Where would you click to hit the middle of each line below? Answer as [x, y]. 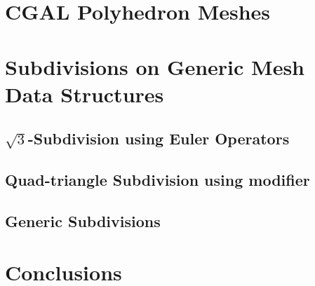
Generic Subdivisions [83, 220]
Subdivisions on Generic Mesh [155, 66]
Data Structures [85, 94]
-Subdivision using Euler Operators [159, 138]
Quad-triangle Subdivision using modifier [157, 180]
